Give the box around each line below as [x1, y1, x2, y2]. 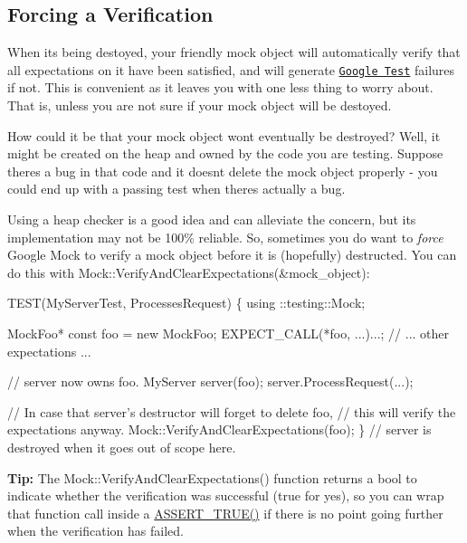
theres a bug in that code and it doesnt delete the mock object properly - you [7, 161, 438, 180]
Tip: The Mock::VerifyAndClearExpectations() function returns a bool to [7, 468, 417, 487]
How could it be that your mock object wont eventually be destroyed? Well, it [7, 126, 441, 145]
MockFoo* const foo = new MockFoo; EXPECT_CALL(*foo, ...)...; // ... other [7, 323, 450, 342]
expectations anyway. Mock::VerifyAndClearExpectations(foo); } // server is [7, 420, 432, 439]
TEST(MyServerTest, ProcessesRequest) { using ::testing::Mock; [7, 293, 366, 312]
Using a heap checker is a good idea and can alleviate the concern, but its [7, 210, 416, 229]
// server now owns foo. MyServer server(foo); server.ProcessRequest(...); [7, 372, 414, 391]
